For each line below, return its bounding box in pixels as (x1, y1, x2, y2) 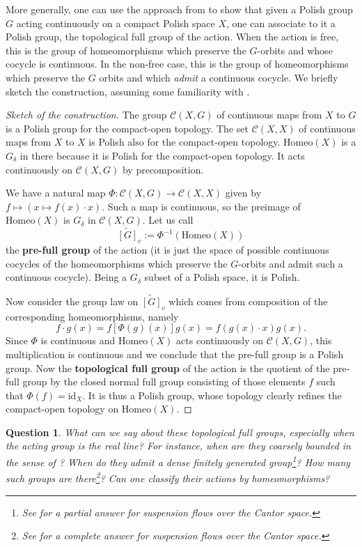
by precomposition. (122, 162, 204, 176)
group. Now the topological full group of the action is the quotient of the (6, 360, 330, 375)
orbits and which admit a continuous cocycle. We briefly (99, 70, 338, 84)
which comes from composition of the (168, 293, 328, 308)
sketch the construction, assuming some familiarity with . (6, 84, 250, 98)
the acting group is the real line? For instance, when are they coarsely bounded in (6, 438, 351, 453)
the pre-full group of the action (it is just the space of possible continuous (6, 242, 329, 256)
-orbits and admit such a (238, 256, 343, 270)
